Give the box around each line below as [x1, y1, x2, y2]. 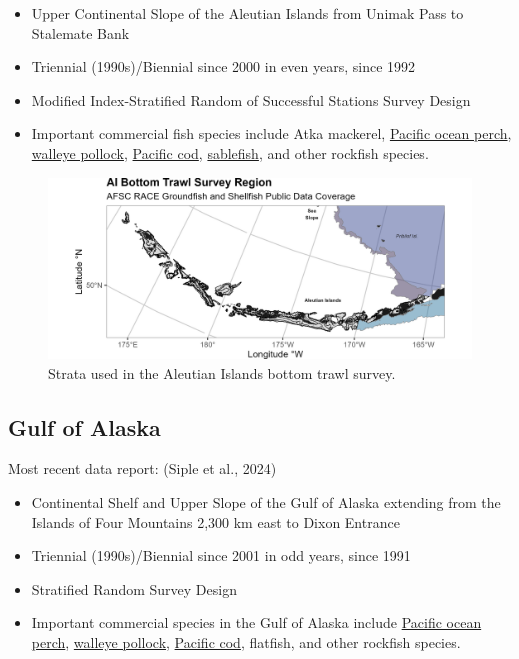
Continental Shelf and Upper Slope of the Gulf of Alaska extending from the [31, 491, 501, 512]
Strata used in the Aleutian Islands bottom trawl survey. [48, 362, 396, 383]
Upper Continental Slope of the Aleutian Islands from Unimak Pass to [31, 3, 464, 23]
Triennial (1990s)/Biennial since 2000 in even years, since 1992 [31, 56, 416, 77]
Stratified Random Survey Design [31, 578, 237, 599]
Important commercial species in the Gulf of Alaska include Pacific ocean [31, 612, 482, 633]
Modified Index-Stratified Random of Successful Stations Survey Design [31, 89, 471, 110]
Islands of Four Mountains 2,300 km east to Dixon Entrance [31, 511, 400, 532]
